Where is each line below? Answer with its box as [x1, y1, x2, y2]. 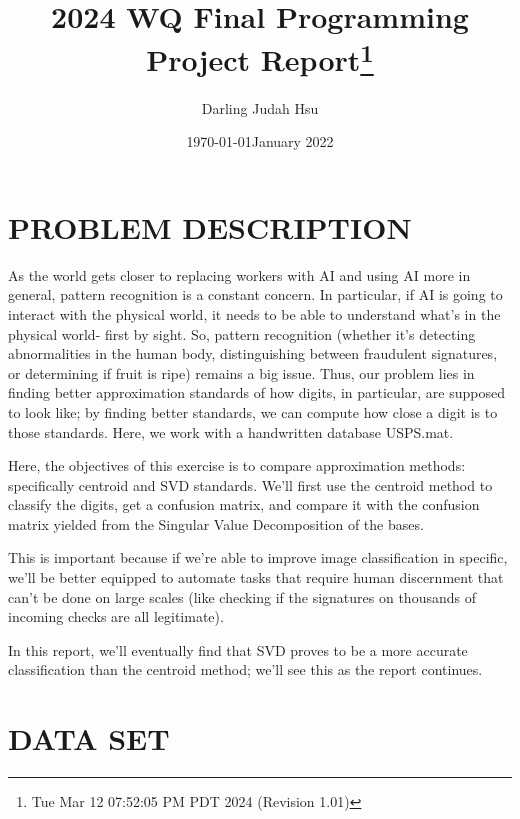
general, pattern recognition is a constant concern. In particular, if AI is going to [8, 284, 503, 305]
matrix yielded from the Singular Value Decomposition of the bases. [8, 513, 424, 534]
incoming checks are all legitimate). [8, 606, 224, 627]
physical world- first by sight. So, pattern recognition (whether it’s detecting [8, 323, 476, 344]
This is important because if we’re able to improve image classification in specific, [8, 547, 508, 568]
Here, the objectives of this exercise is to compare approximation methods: [8, 455, 466, 476]
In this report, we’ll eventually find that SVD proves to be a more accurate [8, 639, 468, 660]
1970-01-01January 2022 [186, 131, 334, 152]
